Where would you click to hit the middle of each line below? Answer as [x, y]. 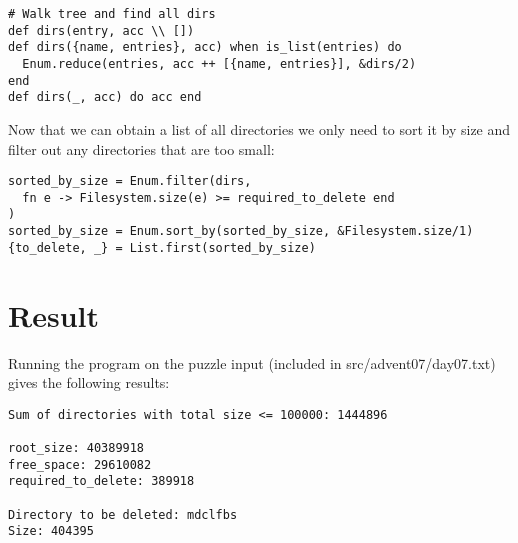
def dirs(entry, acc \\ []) [101, 30]
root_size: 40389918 [76, 448]
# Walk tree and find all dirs [112, 14]
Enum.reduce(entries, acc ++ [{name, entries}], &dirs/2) [219, 63]
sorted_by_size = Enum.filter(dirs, [130, 181]
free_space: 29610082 [80, 464]
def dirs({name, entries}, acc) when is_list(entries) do [205, 47]
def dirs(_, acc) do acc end [105, 97]
